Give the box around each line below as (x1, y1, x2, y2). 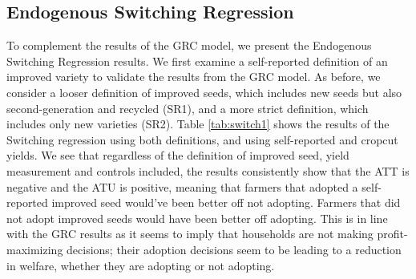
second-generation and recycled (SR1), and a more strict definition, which (6, 99, 369, 116)
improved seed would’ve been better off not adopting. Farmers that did (51, 194, 401, 211)
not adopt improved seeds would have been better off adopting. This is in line (6, 209, 388, 226)
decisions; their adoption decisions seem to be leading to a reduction (67, 241, 402, 257)
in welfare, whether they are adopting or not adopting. (6, 257, 275, 273)
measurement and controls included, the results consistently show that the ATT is (6, 162, 410, 179)
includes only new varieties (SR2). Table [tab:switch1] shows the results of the (6, 115, 390, 132)
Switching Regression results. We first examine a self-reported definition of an (6, 52, 388, 69)
